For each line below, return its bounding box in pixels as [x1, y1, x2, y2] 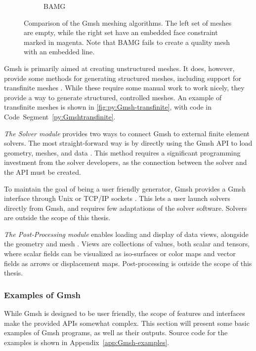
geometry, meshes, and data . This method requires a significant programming [4, 147, 241, 157]
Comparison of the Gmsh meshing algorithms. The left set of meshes [24, 17, 232, 28]
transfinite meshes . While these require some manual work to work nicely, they [4, 82, 245, 93]
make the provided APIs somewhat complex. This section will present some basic [4, 317, 250, 328]
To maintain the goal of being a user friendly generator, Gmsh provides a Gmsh [4, 183, 246, 194]
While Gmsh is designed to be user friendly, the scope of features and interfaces [4, 308, 245, 318]
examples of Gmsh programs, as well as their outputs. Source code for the [4, 327, 228, 338]
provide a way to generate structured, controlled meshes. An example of [4, 92, 222, 102]
